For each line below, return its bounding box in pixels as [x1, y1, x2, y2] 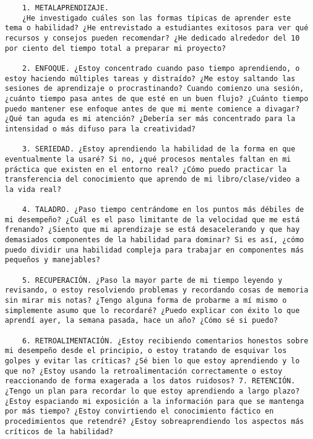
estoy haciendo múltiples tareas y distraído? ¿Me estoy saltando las [5, 74, 295, 83]
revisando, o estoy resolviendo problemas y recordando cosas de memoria [5, 286, 309, 295]
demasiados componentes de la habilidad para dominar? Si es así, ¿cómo [5, 236, 304, 245]
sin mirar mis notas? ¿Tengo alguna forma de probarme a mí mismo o [5, 296, 287, 305]
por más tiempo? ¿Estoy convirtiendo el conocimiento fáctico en [5, 407, 274, 416]
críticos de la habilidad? [5, 427, 113, 436]
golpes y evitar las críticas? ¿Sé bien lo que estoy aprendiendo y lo [5, 356, 300, 365]
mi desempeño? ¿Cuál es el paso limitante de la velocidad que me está [5, 215, 300, 224]
